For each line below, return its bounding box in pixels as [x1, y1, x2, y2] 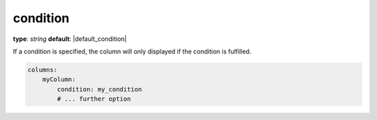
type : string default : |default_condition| [13, 35, 127, 43]
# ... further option [57, 95, 131, 103]
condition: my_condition [57, 85, 142, 93]
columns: [27, 66, 58, 74]
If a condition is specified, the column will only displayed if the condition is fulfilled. [13, 47, 251, 55]
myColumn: [42, 76, 76, 83]
